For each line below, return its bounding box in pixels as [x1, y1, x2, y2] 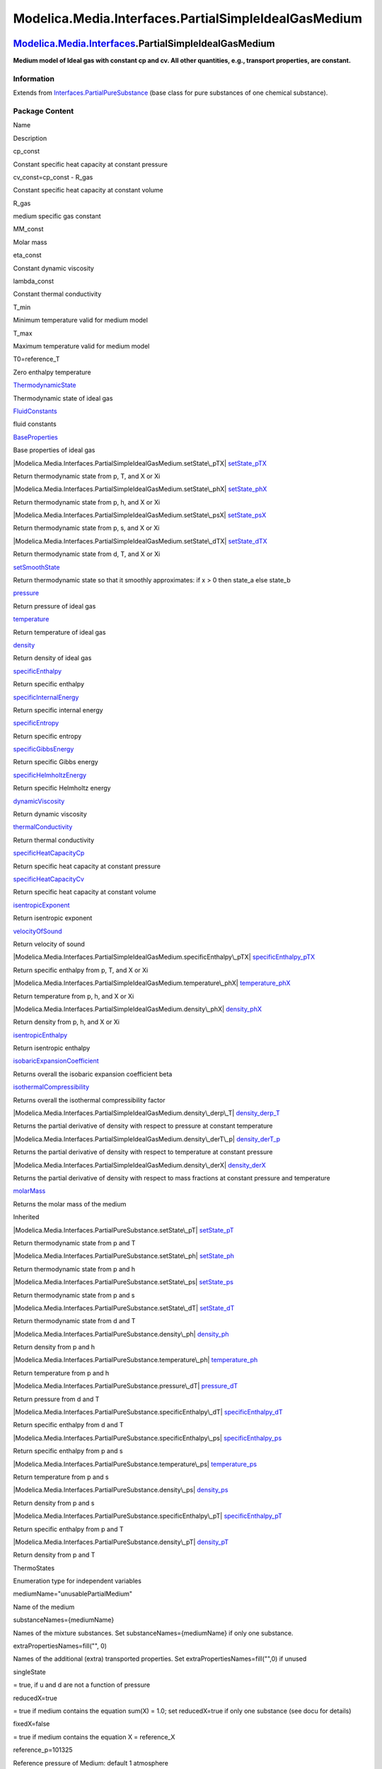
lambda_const [13, 277, 54, 286]
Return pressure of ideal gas [13, 601, 96, 610]
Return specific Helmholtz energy [13, 784, 111, 793]
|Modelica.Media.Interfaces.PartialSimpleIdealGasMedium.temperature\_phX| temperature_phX [13, 979, 291, 987]
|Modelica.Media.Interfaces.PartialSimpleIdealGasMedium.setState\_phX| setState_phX [13, 485, 267, 493]
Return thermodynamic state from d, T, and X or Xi [13, 550, 161, 558]
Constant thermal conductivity [13, 290, 102, 299]
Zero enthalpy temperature [13, 368, 91, 376]
